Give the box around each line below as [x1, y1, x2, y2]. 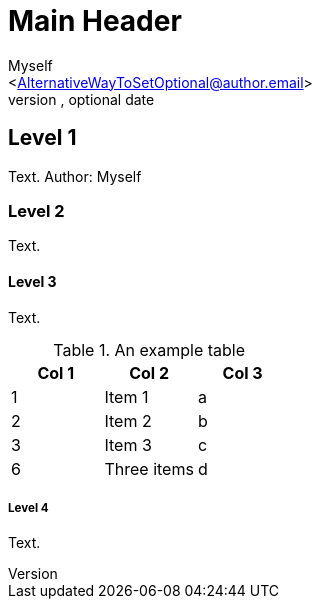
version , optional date [8, 90, 155, 108]
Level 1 [8, 125, 77, 151]
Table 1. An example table [53, 339, 246, 360]
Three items [104, 458, 194, 479]
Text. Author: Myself [8, 167, 142, 185]
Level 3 [8, 272, 57, 290]
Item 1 [104, 386, 149, 407]
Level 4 [8, 500, 49, 515]
